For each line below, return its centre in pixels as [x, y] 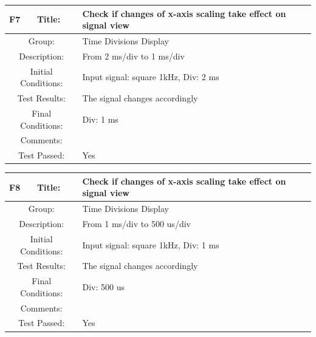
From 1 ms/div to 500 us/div [136, 224]
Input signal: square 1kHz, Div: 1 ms [151, 244]
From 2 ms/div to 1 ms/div [133, 56]
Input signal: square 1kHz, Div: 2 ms [151, 77]
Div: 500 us [103, 286]
